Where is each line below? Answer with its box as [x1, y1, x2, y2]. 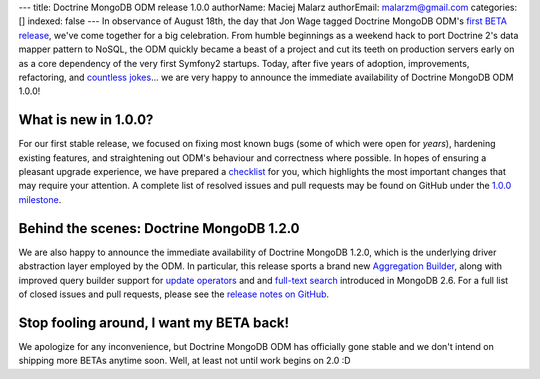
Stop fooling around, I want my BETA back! [18, 314, 290, 331]
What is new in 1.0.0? [18, 111, 154, 129]
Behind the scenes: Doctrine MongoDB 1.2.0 [18, 220, 300, 237]
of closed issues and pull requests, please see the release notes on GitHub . [18, 288, 330, 300]
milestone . [18, 193, 62, 205]
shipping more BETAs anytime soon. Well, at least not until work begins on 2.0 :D [18, 355, 351, 367]
